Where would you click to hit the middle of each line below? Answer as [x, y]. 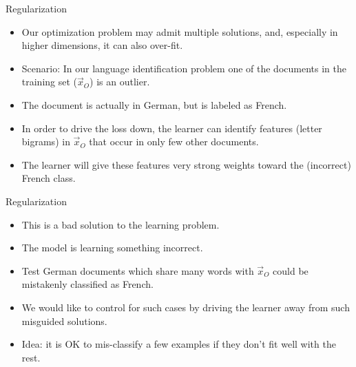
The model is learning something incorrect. [112, 248]
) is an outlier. [120, 82]
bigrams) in [46, 141]
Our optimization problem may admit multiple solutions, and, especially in [180, 31]
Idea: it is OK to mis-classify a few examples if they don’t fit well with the [179, 344]
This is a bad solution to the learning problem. [121, 224]
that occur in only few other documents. [174, 141]
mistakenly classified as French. [87, 284]
